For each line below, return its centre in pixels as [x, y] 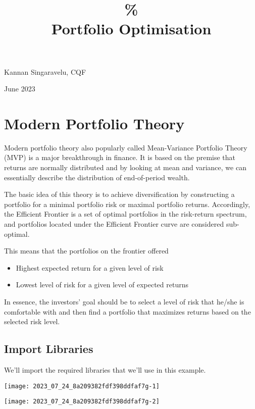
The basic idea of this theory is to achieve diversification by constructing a [119, 194]
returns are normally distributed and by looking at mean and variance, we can [125, 167]
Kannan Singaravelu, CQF [45, 71]
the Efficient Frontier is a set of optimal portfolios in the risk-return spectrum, [125, 214]
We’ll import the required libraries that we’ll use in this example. [105, 369]
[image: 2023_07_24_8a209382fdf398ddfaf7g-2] [82, 402]
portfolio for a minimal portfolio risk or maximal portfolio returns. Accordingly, [127, 204]
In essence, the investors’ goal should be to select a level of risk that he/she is [124, 301]
